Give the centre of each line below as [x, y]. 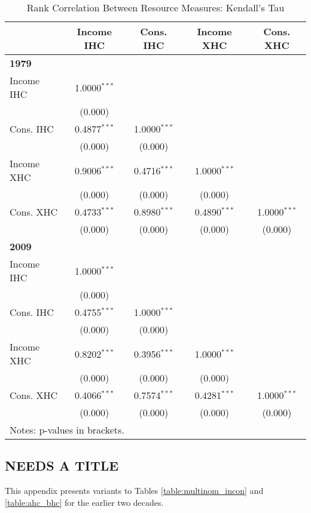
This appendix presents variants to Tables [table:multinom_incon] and [134, 491]
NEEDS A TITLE [62, 466]
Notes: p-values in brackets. [67, 430]
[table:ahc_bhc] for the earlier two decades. [84, 502]
